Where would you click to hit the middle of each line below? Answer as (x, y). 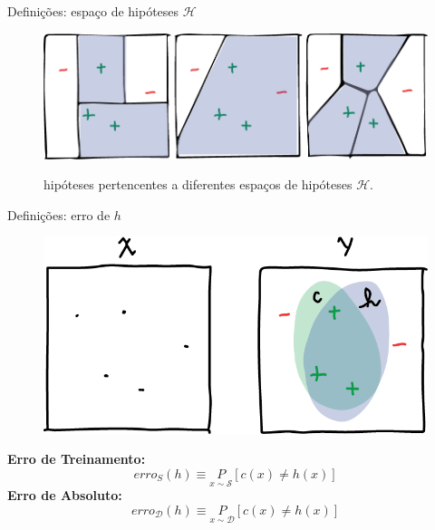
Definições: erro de (59, 214)
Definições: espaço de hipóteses (93, 11)
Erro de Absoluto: (65, 495)
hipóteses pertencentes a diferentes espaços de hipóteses (198, 184)
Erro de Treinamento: (77, 459)
